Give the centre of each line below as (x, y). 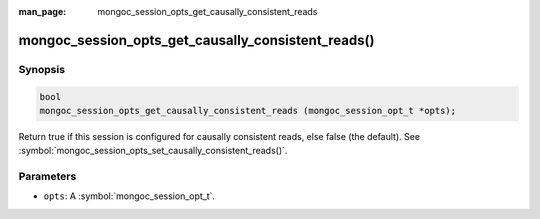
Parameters (47, 177)
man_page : (42, 11)
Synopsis (41, 69)
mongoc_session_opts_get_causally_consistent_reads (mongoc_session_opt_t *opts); (248, 110)
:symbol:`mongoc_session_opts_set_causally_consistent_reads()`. (153, 151)
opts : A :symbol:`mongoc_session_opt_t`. (129, 196)
